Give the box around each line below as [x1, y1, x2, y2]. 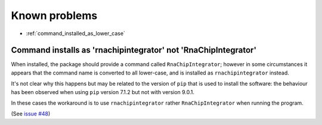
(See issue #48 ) [11, 110, 51, 117]
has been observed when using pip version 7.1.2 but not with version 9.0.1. [11, 88, 195, 95]
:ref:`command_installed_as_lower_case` [26, 30, 125, 37]
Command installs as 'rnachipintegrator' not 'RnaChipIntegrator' [11, 45, 256, 55]
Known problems [11, 9, 98, 22]
